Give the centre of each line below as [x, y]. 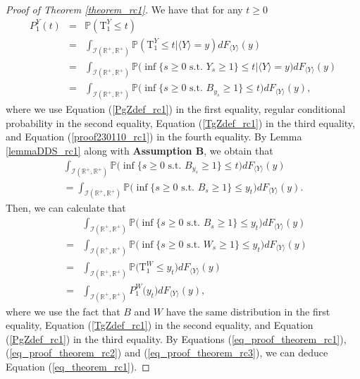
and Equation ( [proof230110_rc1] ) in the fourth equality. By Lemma [154, 137]
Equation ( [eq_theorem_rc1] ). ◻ [78, 366]
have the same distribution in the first [248, 311]
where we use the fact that [63, 311]
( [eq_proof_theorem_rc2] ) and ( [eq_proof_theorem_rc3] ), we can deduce [167, 353]
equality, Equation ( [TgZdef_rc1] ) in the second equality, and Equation [160, 325]
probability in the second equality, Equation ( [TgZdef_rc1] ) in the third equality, [180, 122]
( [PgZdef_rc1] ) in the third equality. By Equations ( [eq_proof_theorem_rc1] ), [176, 338]
